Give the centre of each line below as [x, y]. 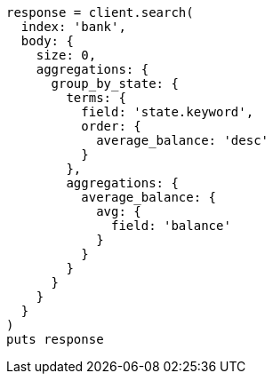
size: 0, [66, 55]
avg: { [119, 211]
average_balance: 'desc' [183, 140]
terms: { [96, 98]
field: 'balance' [171, 226]
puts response [55, 339]
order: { [111, 126]
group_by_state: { [115, 83]
